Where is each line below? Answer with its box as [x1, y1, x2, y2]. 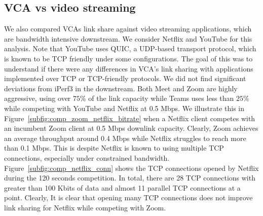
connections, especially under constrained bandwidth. [4, 152, 170, 163]
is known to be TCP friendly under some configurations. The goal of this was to [4, 53, 253, 63]
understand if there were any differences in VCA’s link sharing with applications [4, 63, 253, 74]
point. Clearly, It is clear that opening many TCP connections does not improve [4, 192, 253, 203]
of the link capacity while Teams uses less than [88, 93, 234, 103]
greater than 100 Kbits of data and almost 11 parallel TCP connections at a [4, 182, 241, 193]
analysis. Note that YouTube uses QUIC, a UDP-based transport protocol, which [4, 43, 256, 54]
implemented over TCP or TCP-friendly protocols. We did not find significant [4, 73, 246, 84]
